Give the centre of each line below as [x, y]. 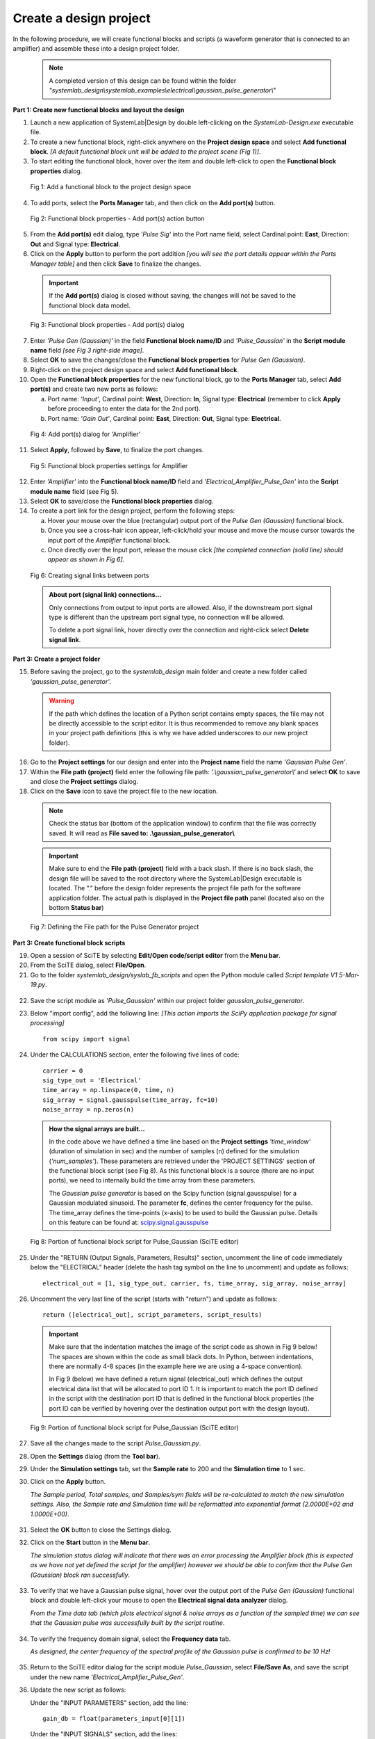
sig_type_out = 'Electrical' [92, 1080]
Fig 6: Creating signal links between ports [90, 575]
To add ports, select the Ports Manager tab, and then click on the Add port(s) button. [153, 202]
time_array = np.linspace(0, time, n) [109, 1090]
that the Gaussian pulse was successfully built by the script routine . [127, 1623]
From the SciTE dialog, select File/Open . [88, 965]
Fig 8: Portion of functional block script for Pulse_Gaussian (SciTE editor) [134, 1242]
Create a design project [82, 18]
